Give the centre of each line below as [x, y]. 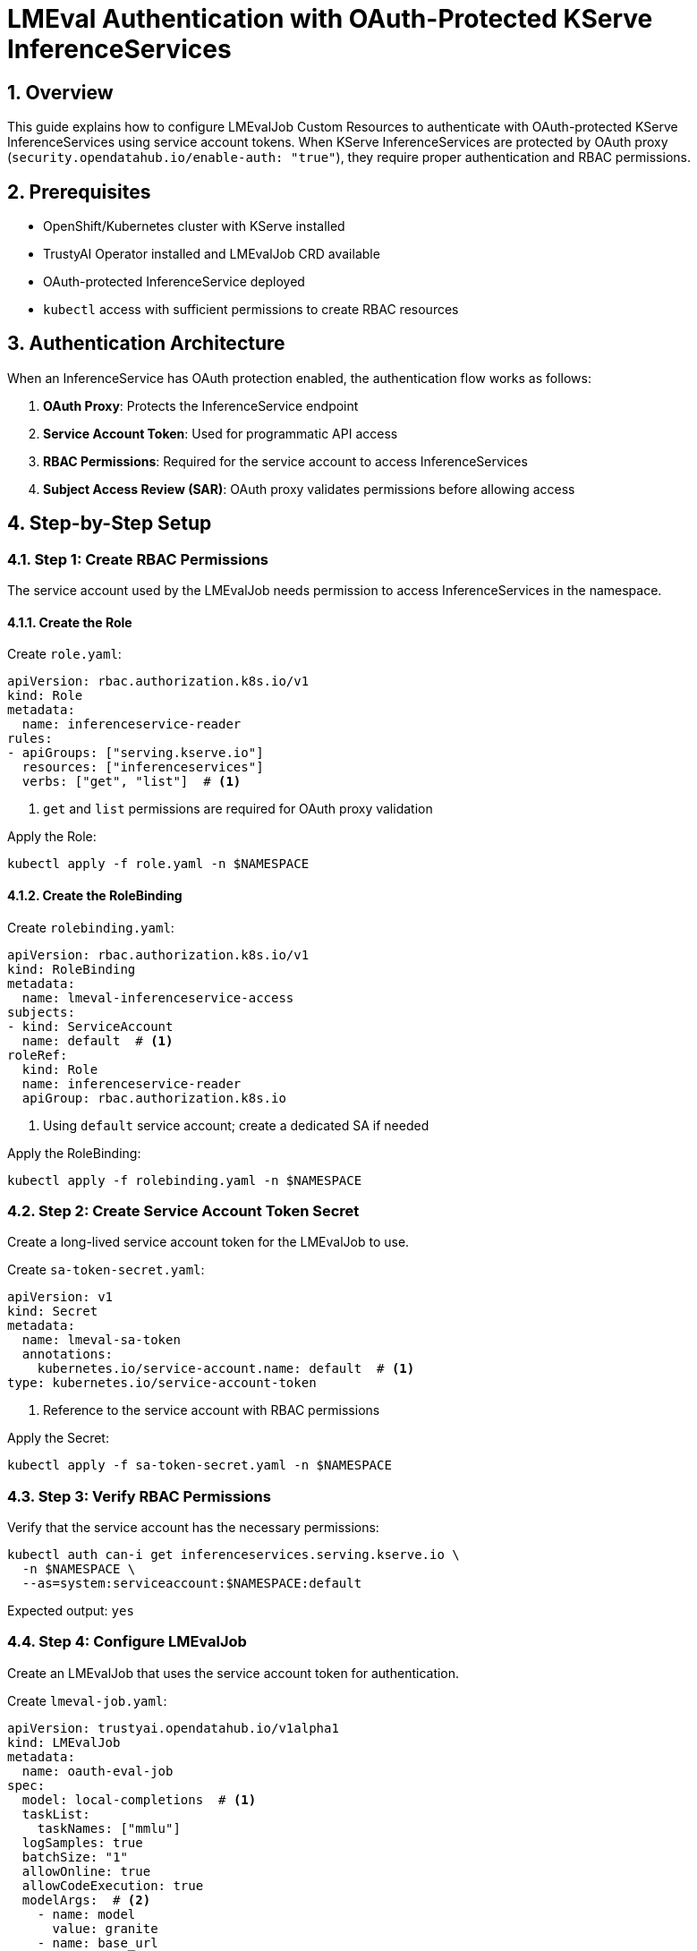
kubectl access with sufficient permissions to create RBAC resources [251, 310]
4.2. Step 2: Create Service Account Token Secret [183, 1210]
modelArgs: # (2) [86, 1900]
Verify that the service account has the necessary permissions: [193, 1528]
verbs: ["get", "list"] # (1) [132, 782]
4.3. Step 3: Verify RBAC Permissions [139, 1496]
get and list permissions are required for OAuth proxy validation [238, 809]
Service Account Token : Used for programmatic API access [221, 433]
